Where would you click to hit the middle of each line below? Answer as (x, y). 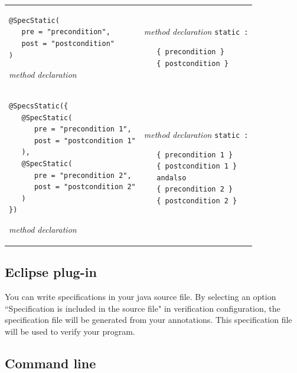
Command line (50, 363)
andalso (172, 178)
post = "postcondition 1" (85, 141)
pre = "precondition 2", (83, 175)
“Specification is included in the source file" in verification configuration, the (143, 308)
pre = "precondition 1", (83, 129)
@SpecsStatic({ (39, 106)
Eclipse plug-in (51, 272)
